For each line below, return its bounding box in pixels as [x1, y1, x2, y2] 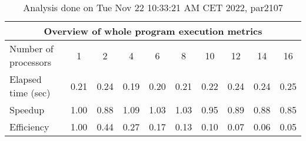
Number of [9, 42, 54, 55]
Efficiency [9, 120, 49, 133]
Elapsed [9, 72, 42, 86]
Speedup [9, 103, 45, 116]
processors [9, 55, 52, 69]
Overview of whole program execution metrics [44, 24, 262, 38]
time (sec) [9, 86, 51, 99]
